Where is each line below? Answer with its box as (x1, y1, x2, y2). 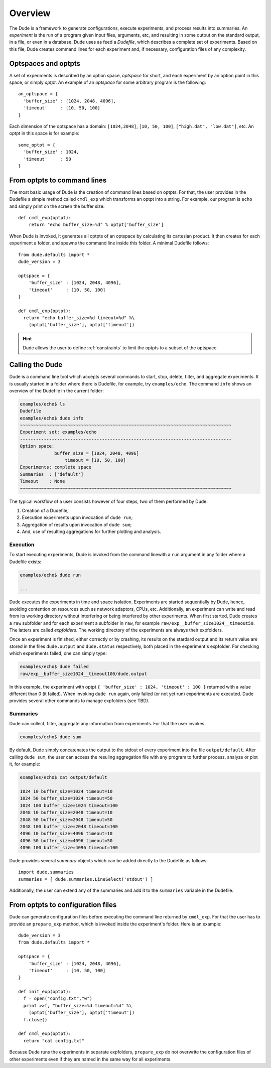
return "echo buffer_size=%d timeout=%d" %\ (23, 315, 135, 321)
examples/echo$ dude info (20, 415, 84, 421)
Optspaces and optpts (9, 59, 80, 68)
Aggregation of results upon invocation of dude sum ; (22, 521, 132, 527)
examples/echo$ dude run (20, 572, 81, 578)
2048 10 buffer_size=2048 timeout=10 (20, 810, 113, 816)
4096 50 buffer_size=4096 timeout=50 (20, 838, 113, 843)
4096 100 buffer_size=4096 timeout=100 (20, 845, 118, 851)
